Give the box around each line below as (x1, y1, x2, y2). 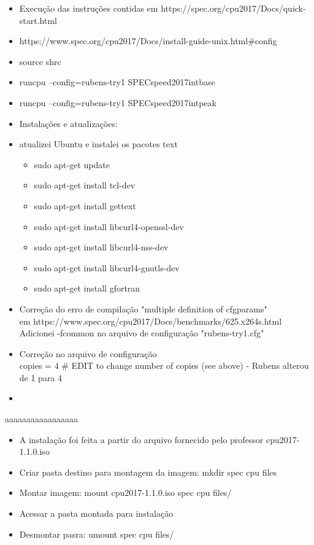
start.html (19, 14, 57, 26)
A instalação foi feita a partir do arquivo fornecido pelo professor (19, 433, 264, 446)
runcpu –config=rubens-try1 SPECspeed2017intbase (19, 75, 215, 88)
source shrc (19, 55, 61, 68)
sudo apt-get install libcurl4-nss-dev (34, 241, 169, 253)
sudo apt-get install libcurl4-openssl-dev (34, 220, 184, 233)
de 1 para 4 (19, 371, 63, 384)
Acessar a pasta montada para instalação (19, 507, 174, 520)
